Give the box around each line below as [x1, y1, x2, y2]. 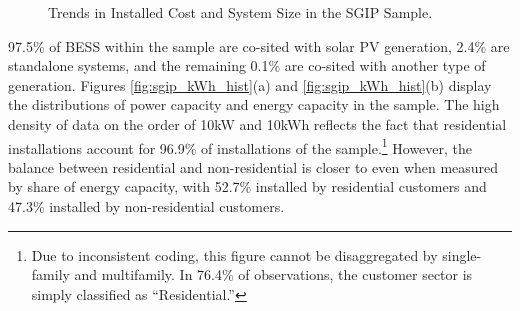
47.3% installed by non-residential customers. [8, 196, 285, 216]
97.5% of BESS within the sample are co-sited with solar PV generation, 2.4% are [8, 35, 510, 56]
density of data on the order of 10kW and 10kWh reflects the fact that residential [8, 113, 507, 134]
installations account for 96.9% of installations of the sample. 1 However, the [8, 134, 473, 158]
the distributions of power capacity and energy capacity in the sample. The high [8, 94, 500, 115]
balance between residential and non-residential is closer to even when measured [8, 156, 499, 177]
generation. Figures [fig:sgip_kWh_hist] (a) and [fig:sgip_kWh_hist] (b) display [8, 74, 492, 95]
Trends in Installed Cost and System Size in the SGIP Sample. [48, 2, 433, 22]
